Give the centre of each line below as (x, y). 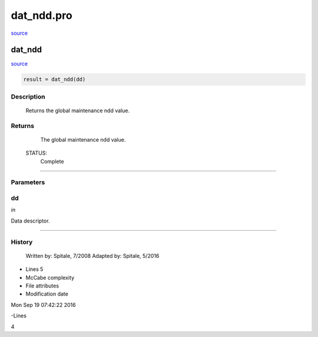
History (22, 242)
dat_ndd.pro (42, 15)
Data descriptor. (30, 221)
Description (28, 96)
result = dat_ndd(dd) (54, 79)
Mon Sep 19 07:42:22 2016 (43, 305)
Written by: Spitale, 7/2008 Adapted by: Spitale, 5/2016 (92, 256)
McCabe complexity (50, 277)
